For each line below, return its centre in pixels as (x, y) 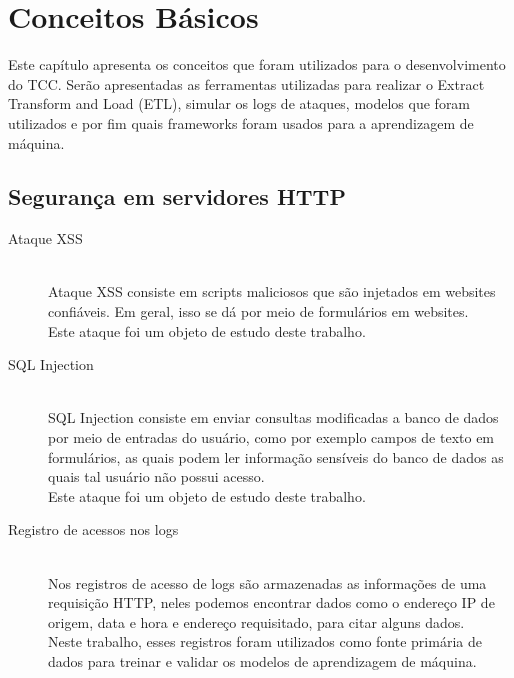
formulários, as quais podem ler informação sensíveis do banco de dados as (276, 456)
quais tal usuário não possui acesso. (156, 476)
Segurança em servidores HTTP (177, 196)
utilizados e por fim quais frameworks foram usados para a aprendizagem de (241, 122)
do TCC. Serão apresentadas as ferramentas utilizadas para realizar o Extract (246, 83)
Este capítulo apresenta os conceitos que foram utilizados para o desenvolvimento (257, 64)
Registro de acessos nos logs (93, 529)
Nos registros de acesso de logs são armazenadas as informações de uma (267, 582)
